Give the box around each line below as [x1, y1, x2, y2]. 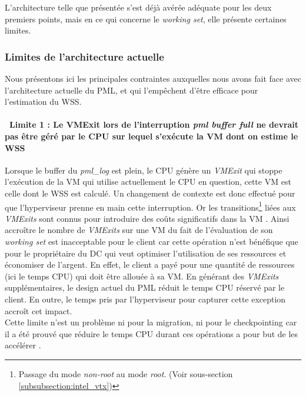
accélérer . [5, 339, 41, 351]
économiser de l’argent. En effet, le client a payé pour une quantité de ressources [5, 258, 295, 271]
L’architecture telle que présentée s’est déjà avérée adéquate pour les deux [5, 1, 272, 13]
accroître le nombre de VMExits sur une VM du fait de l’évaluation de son [5, 224, 273, 236]
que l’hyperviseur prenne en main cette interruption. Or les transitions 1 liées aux [5, 199, 296, 213]
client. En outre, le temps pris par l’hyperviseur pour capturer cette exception [5, 292, 286, 305]
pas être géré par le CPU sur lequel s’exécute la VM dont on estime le [5, 129, 298, 142]
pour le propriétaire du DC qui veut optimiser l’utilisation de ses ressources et [5, 247, 287, 259]
